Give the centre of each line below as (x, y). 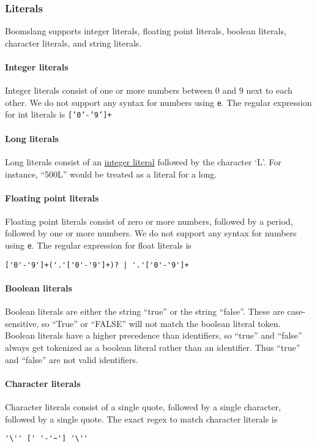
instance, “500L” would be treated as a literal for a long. (111, 174)
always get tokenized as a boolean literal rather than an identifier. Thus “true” (153, 347)
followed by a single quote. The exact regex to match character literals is (141, 419)
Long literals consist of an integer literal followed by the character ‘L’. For (143, 161)
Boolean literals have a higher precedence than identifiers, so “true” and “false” (154, 335)
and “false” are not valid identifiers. (72, 359)
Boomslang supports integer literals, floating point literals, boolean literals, (146, 31)
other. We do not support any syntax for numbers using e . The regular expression (158, 102)
